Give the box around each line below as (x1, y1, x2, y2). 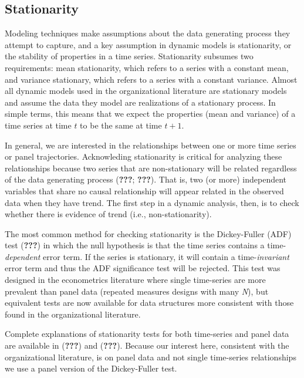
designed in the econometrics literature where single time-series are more (5, 274, 266, 286)
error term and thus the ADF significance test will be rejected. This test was (5, 262, 281, 274)
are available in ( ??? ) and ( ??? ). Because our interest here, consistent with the (5, 339, 289, 352)
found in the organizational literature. (5, 308, 141, 320)
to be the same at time (80, 119, 162, 131)
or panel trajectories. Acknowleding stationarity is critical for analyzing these (5, 150, 282, 163)
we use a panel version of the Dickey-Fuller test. (5, 362, 177, 374)
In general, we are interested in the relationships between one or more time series (5, 139, 296, 151)
